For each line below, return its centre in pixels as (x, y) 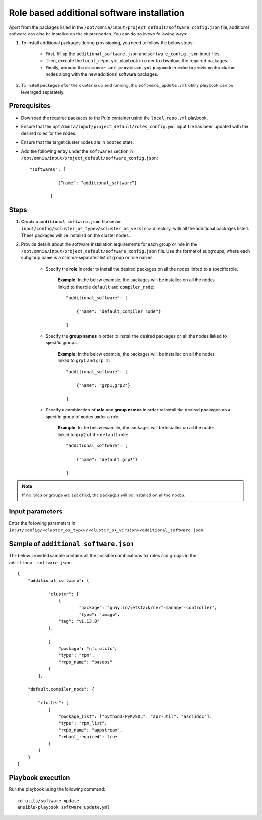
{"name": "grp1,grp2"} (103, 385)
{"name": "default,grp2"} (107, 459)
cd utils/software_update (49, 801)
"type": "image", (99, 614)
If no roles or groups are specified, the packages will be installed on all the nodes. (104, 495)
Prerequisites (30, 106)
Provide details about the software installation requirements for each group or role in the (109, 244)
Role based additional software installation (97, 13)
